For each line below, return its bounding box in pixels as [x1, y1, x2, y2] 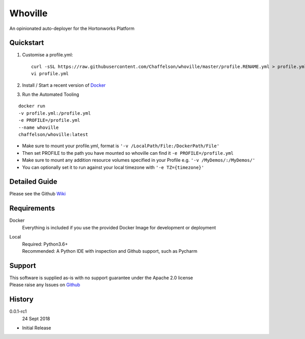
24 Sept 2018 [22, 315, 50, 322]
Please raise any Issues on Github [9, 282, 81, 288]
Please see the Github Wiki [9, 191, 66, 197]
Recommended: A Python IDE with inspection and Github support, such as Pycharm [22, 248, 198, 254]
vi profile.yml [31, 71, 69, 77]
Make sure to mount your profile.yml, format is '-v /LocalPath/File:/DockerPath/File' [22, 143, 220, 149]
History [9, 295, 34, 304]
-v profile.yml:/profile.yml [18, 110, 91, 116]
